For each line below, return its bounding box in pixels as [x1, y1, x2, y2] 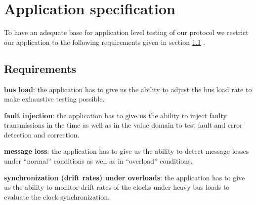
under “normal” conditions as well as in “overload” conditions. [4, 156, 193, 166]
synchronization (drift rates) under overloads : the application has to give [4, 172, 245, 182]
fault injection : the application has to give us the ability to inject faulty [4, 110, 227, 120]
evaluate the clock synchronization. [4, 191, 110, 202]
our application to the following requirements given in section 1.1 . [4, 36, 206, 47]
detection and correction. [4, 129, 80, 139]
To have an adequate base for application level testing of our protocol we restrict [4, 27, 249, 37]
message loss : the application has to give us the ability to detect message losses [4, 146, 249, 156]
